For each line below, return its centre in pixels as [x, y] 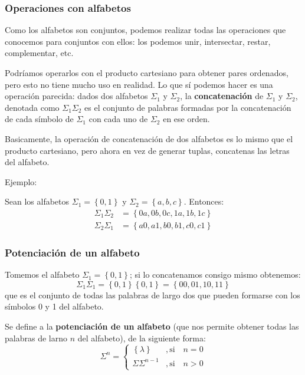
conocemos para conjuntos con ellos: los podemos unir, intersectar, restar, [138, 41]
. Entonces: [204, 201]
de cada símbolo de [39, 119]
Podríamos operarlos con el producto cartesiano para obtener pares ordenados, [147, 73]
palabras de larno [36, 338]
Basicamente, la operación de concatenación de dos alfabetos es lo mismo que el [149, 138]
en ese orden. [186, 119]
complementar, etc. [39, 53]
